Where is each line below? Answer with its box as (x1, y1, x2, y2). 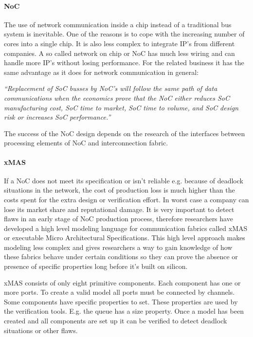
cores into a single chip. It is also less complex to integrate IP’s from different (4, 38, 235, 48)
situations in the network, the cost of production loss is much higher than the (4, 185, 235, 195)
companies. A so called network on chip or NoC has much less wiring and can (4, 48, 235, 58)
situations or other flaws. (4, 325, 78, 335)
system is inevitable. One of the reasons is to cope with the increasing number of (4, 29, 245, 39)
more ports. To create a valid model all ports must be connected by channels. (4, 287, 235, 297)
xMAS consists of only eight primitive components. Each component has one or (4, 277, 241, 287)
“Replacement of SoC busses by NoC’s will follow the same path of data (4, 83, 217, 93)
